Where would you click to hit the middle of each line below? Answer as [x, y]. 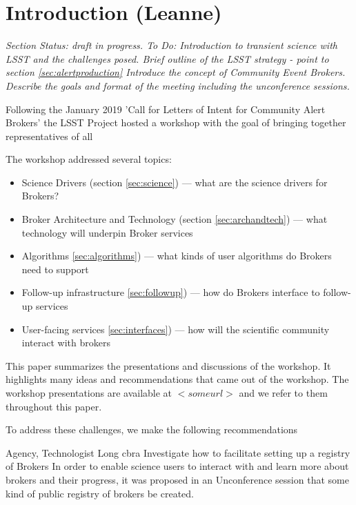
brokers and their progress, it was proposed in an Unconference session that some [177, 479]
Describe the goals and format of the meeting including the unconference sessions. [178, 85]
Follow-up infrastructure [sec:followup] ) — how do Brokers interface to [171, 292]
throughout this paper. [54, 406]
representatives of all [49, 136]
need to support [55, 269]
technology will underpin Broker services [107, 232]
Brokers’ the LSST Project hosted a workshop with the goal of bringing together [176, 122]
